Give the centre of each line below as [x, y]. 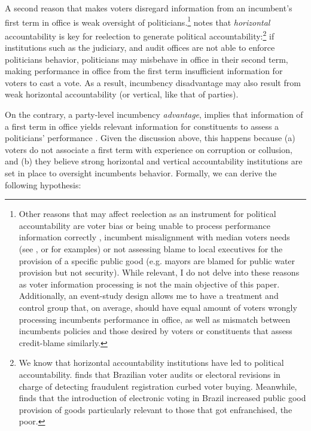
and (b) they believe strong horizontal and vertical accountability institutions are [154, 161]
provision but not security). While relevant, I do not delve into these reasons [159, 272]
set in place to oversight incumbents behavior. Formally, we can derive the [141, 173]
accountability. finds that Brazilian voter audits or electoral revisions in [150, 374]
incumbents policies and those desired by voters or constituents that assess [155, 331]
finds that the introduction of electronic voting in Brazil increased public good [162, 398]
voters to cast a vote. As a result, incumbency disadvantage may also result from [153, 82]
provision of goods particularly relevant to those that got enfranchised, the [155, 409]
